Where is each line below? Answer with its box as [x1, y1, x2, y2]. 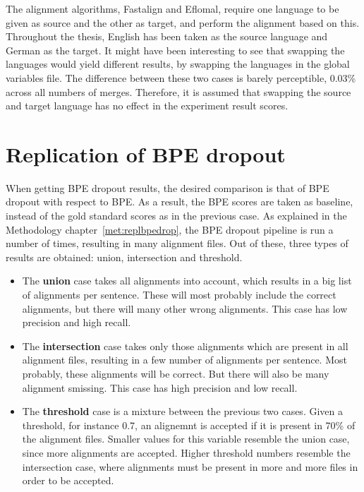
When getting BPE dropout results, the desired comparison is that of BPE [6, 180, 329, 195]
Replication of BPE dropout [6, 139, 286, 168]
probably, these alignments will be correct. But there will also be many [22, 366, 329, 380]
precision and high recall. [22, 315, 131, 330]
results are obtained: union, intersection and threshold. [6, 249, 243, 264]
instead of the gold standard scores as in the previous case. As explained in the [6, 208, 347, 223]
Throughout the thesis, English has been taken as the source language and [6, 29, 328, 44]
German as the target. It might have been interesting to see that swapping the [6, 42, 345, 57]
